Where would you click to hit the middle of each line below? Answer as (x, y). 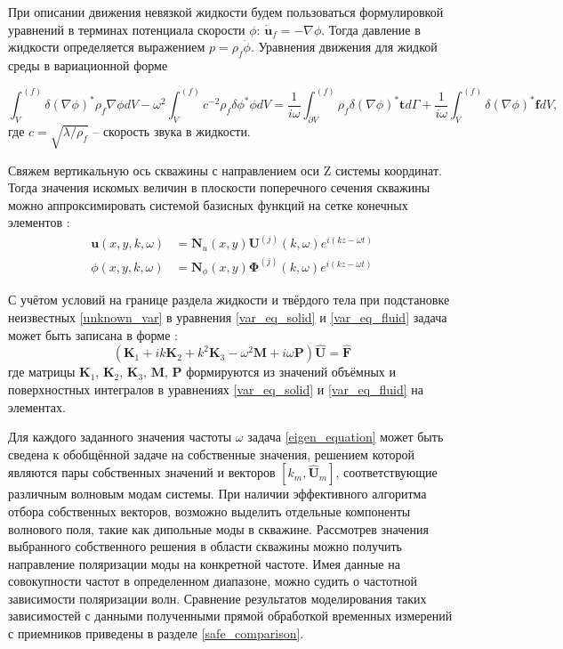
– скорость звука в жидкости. (172, 130)
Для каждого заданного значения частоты (120, 437)
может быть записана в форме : (93, 334)
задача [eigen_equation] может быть (346, 437)
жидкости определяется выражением (107, 47)
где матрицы (42, 372)
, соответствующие (386, 472)
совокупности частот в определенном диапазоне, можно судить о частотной (213, 581)
